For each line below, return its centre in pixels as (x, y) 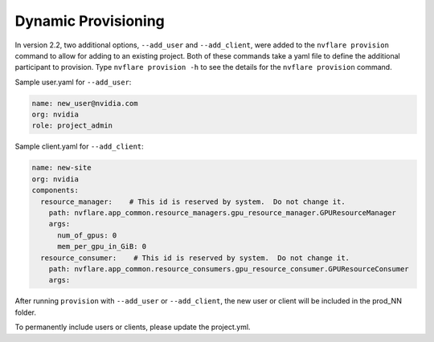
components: (55, 190)
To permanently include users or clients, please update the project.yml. (133, 327)
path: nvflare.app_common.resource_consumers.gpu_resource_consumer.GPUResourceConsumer (229, 269)
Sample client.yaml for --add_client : (79, 147)
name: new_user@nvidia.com (85, 103)
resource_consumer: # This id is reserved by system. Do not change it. (195, 258)
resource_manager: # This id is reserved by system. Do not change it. (193, 202)
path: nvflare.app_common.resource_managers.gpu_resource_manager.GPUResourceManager (223, 213)
